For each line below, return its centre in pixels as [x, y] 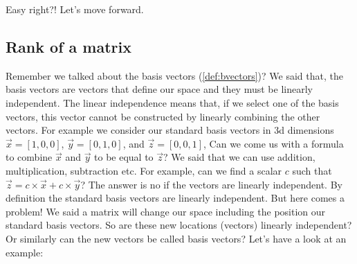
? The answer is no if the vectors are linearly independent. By [211, 184]
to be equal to [124, 157]
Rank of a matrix [68, 46]
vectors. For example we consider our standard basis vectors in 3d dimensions [170, 130]
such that [312, 170]
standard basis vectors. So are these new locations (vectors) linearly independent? [179, 225]
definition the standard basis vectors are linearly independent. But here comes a [175, 198]
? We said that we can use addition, [239, 157]
